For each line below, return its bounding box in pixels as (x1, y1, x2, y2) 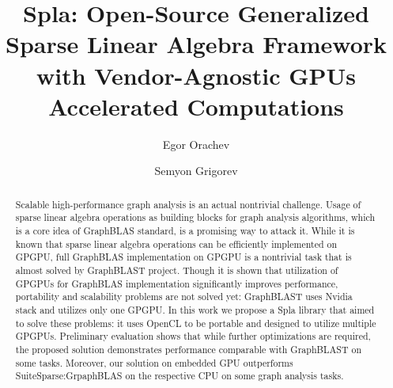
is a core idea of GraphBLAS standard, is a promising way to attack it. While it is (15, 223, 355, 237)
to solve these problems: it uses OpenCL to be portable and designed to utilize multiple (15, 316, 376, 329)
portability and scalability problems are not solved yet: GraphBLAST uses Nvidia (15, 290, 353, 303)
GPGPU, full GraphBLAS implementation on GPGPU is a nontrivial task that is (15, 250, 352, 264)
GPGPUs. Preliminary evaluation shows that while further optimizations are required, (15, 329, 371, 343)
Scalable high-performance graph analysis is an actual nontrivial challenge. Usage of (15, 197, 361, 211)
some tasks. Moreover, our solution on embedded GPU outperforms (15, 356, 293, 369)
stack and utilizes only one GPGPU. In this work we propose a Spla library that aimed (15, 302, 375, 316)
